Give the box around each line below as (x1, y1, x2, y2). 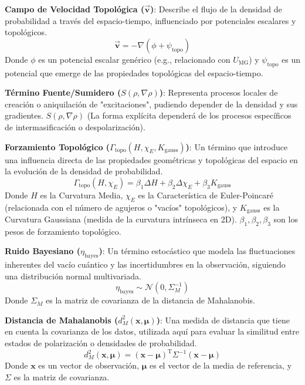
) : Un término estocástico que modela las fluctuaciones (99, 245, 296, 257)
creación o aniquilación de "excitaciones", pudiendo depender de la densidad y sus (5, 97, 298, 110)
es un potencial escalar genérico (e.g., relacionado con (38, 53, 231, 65)
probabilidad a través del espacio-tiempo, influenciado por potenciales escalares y (5, 14, 296, 26)
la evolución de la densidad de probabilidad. (5, 165, 163, 177)
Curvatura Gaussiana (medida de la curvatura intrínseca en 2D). (5, 212, 237, 225)
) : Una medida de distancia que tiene (156, 313, 290, 326)
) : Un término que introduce (185, 140, 288, 153)
